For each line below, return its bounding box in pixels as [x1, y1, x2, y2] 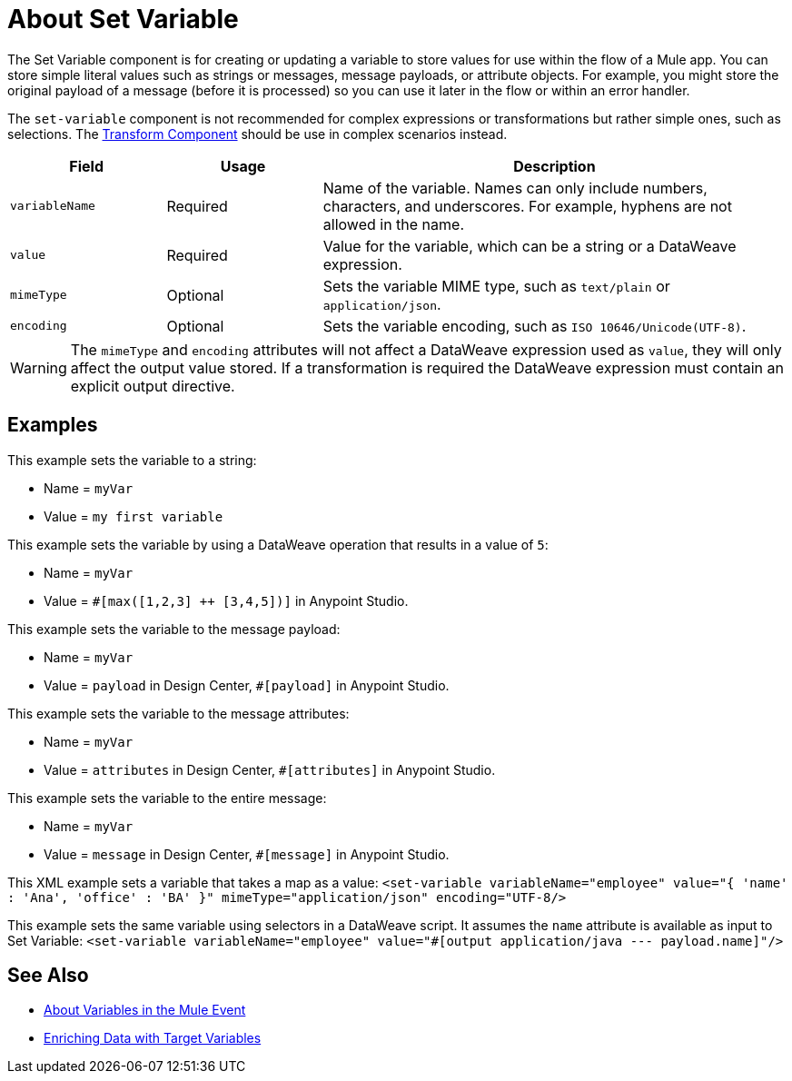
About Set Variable [7, 4, 239, 35]
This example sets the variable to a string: [7, 451, 257, 468]
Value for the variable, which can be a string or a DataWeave [322, 236, 737, 255]
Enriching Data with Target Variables [44, 1030, 262, 1046]
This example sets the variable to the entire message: [7, 789, 327, 806]
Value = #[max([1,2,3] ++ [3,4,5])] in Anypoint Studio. [44, 592, 409, 609]
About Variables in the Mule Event [44, 1002, 246, 1018]
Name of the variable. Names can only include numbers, [322, 178, 708, 197]
